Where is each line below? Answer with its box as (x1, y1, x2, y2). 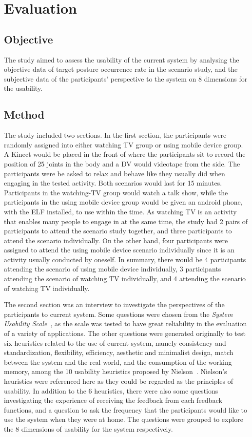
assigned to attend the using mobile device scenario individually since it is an (4, 245, 235, 255)
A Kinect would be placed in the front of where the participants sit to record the (4, 149, 246, 159)
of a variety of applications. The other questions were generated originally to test (4, 328, 246, 338)
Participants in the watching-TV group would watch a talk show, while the (4, 187, 228, 197)
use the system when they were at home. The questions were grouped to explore (4, 414, 243, 424)
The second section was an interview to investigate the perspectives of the (4, 299, 225, 310)
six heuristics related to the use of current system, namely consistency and (4, 337, 226, 348)
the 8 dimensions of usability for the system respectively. (4, 423, 173, 434)
